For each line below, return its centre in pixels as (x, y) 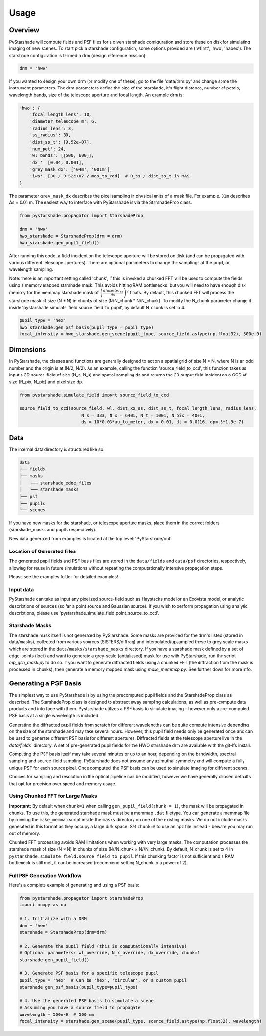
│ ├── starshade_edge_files (55, 483)
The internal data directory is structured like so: (57, 449)
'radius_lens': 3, (52, 128)
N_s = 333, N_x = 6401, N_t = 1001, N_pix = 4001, (143, 415)
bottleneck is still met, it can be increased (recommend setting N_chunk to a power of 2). (99, 862)
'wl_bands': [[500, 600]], (62, 156)
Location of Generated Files (43, 551)
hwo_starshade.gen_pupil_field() (59, 243)
